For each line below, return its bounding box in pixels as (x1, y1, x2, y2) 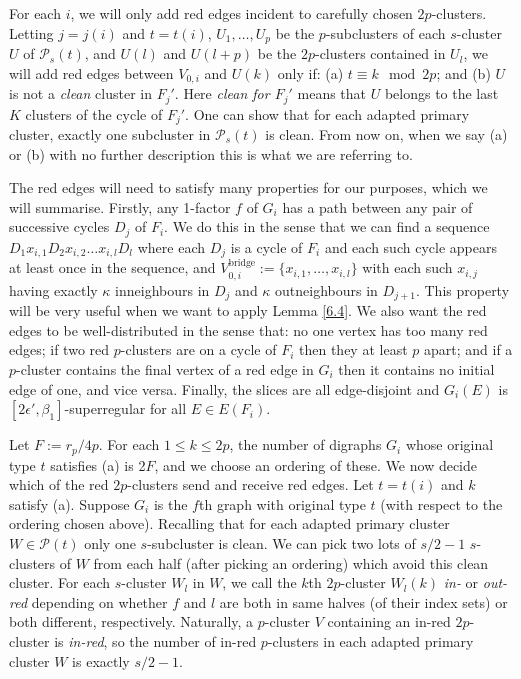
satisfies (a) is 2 (50, 454, 146, 475)
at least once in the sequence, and (9, 257, 216, 278)
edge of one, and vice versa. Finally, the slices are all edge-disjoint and (9, 378, 440, 399)
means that (297, 83, 367, 104)
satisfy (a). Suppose (9, 493, 130, 514)
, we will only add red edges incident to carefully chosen (70, 3, 413, 23)
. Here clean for (174, 83, 270, 104)
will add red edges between (9, 62, 174, 83)
